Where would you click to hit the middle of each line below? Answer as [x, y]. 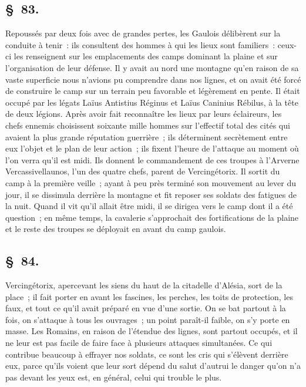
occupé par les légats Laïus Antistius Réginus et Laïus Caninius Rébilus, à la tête [152, 102]
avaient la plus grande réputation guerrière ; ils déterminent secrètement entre [147, 137]
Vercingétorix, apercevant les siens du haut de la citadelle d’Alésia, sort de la [144, 285]
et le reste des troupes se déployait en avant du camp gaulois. [116, 229]
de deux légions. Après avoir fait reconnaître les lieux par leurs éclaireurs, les [144, 114]
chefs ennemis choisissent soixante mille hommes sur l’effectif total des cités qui [148, 125]
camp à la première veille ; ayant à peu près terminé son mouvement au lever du [151, 182]
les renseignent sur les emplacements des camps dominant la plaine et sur [146, 56]
